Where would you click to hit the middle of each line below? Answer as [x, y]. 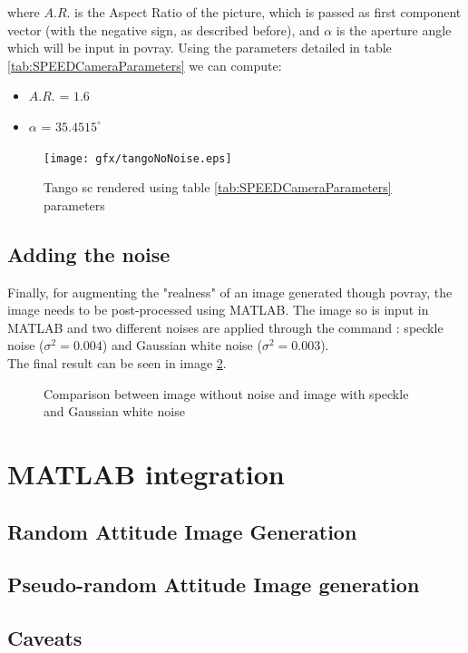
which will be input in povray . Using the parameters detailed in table [200, 48]
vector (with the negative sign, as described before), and [164, 29]
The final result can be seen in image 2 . [117, 362]
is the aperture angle [394, 29]
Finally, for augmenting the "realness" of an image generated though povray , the [230, 292]
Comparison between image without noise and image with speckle [226, 393]
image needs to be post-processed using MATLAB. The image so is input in [218, 310]
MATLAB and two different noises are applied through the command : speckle [225, 327]
